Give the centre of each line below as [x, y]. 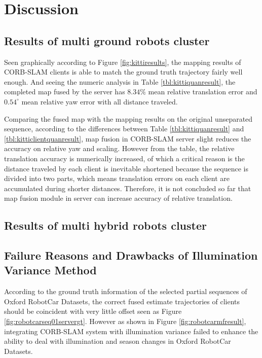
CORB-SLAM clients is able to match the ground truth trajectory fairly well [123, 72]
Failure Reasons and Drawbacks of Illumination [131, 255]
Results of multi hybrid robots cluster [105, 225]
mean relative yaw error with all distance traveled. [100, 101]
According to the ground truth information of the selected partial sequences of [126, 291]
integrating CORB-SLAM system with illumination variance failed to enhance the [131, 331]
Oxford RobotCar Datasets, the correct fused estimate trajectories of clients [122, 301]
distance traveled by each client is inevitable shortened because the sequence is [126, 168]
